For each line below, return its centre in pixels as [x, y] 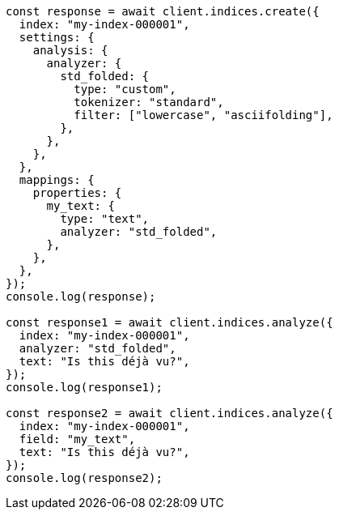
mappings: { [57, 180]
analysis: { [70, 50]
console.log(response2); [84, 478]
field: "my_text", [77, 439]
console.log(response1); [84, 387]
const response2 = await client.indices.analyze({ [169, 413]
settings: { [57, 37]
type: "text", [105, 219]
